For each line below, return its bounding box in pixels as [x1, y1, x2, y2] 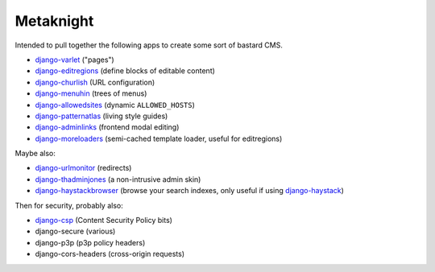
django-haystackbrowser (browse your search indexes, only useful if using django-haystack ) [35, 186, 344, 196]
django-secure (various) [35, 226, 116, 237]
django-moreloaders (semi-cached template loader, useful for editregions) [35, 134, 283, 143]
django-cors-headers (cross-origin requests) [35, 249, 185, 259]
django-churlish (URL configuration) [35, 77, 155, 87]
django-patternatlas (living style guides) [35, 111, 168, 121]
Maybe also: [14, 149, 56, 159]
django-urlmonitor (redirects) [35, 163, 132, 173]
